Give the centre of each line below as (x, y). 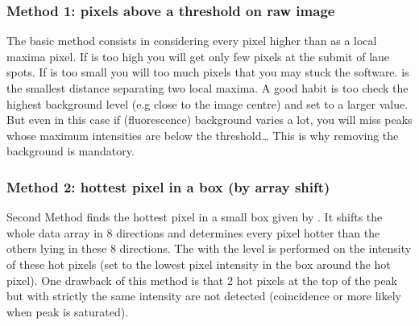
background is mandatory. (71, 151)
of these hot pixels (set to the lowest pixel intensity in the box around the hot (199, 264)
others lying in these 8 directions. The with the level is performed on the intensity (209, 248)
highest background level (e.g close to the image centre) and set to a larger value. (207, 103)
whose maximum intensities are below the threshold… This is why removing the (203, 135)
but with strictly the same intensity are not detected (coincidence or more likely (204, 296)
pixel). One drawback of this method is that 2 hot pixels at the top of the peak (202, 280)
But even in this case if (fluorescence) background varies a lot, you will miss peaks (209, 120)
